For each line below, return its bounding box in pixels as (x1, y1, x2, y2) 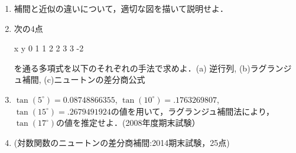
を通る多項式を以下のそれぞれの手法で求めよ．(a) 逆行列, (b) (14, 61, 251, 74)
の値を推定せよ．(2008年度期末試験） (56, 116, 200, 129)
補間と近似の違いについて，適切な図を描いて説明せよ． (14, 2, 228, 14)
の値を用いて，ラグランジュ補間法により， (110, 105, 274, 117)
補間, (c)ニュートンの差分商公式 (22, 73, 145, 86)
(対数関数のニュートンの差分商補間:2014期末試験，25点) (14, 136, 230, 148)
